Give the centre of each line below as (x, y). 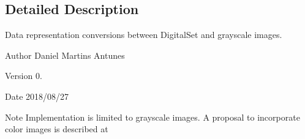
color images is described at (57, 129)
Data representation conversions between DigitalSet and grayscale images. (144, 35)
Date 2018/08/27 (37, 96)
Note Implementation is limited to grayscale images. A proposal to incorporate (152, 117)
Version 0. (24, 76)
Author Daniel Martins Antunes (65, 55)
